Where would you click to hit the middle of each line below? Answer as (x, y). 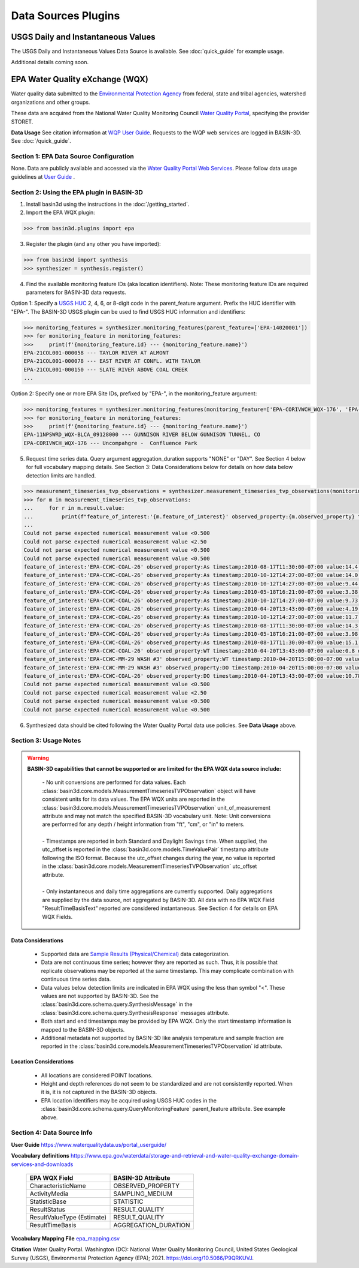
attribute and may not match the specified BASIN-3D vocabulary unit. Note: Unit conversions (156, 816)
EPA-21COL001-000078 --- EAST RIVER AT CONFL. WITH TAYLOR (112, 361)
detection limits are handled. (61, 475)
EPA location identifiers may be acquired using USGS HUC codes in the (129, 1100)
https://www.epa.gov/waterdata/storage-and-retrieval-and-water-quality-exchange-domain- (185, 1156)
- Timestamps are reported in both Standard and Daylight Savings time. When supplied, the (155, 841)
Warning (38, 758)
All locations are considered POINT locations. (97, 1075)
